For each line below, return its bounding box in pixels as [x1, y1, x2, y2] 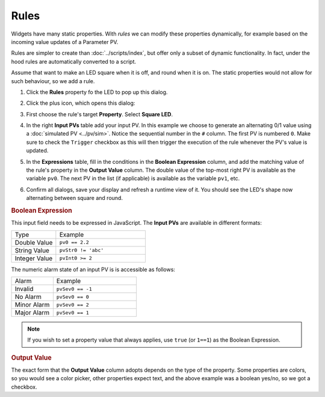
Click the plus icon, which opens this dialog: [26, 99, 135, 107]
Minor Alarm [14, 301, 50, 309]
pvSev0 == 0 [56, 293, 90, 300]
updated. [26, 147, 49, 154]
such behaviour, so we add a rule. [11, 77, 95, 84]
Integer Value [14, 254, 53, 262]
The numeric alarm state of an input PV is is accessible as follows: [11, 266, 176, 273]
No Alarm [14, 293, 42, 301]
